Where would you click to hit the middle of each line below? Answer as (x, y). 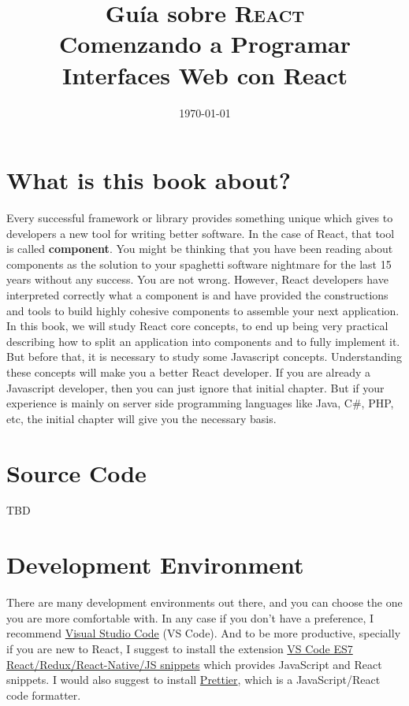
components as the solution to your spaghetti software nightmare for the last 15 (199, 264)
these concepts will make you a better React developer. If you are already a (189, 372)
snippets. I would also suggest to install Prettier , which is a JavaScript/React (193, 680)
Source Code (76, 472)
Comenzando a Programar (205, 44)
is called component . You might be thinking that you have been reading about (200, 249)
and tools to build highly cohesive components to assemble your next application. (203, 310)
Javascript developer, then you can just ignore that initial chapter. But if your (195, 387)
